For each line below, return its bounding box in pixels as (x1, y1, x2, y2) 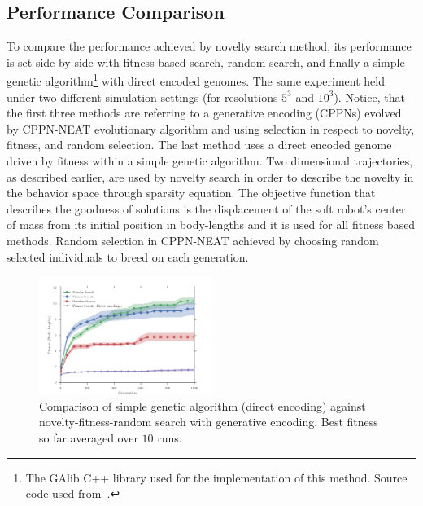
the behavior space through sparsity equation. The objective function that (7, 184, 376, 201)
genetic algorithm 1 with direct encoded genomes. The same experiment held (7, 70, 385, 90)
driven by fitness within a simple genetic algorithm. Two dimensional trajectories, (7, 152, 413, 169)
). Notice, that (334, 88, 405, 105)
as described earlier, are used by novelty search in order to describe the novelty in (7, 168, 414, 185)
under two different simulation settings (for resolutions (7, 88, 278, 105)
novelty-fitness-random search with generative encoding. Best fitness (39, 413, 378, 430)
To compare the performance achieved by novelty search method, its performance (7, 37, 412, 55)
